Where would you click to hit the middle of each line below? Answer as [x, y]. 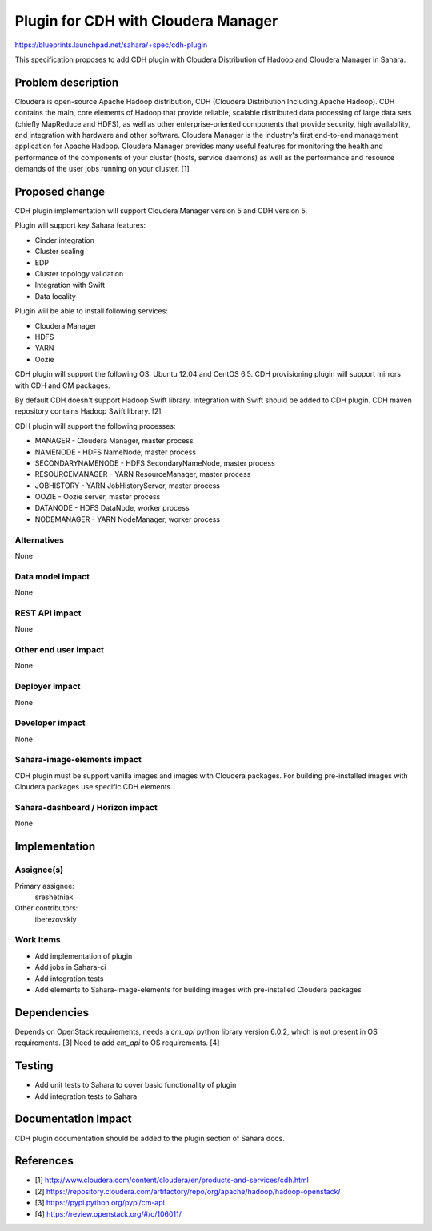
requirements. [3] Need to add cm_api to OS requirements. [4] [117, 1043]
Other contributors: [46, 908]
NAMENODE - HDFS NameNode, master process [115, 452]
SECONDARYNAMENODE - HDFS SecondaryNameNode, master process [155, 463]
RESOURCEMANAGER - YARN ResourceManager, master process [143, 474]
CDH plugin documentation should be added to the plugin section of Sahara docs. [150, 1138]
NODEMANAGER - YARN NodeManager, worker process [127, 519]
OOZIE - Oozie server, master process [98, 497]
